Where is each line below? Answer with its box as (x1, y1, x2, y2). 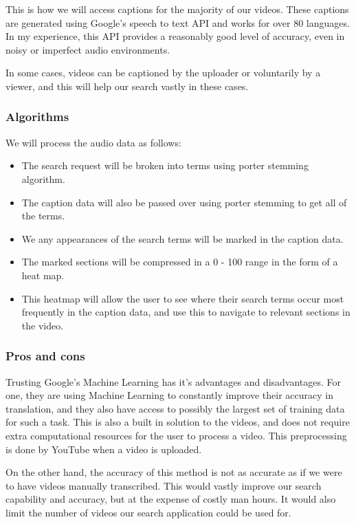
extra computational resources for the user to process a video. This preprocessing (5, 428, 347, 442)
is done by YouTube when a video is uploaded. (5, 441, 202, 456)
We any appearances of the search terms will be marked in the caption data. (21, 231, 344, 245)
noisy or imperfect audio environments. (5, 42, 170, 56)
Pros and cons (5, 347, 85, 364)
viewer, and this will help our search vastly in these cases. (5, 78, 249, 93)
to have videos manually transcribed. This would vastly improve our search (5, 478, 322, 492)
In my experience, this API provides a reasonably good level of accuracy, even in (5, 29, 345, 43)
